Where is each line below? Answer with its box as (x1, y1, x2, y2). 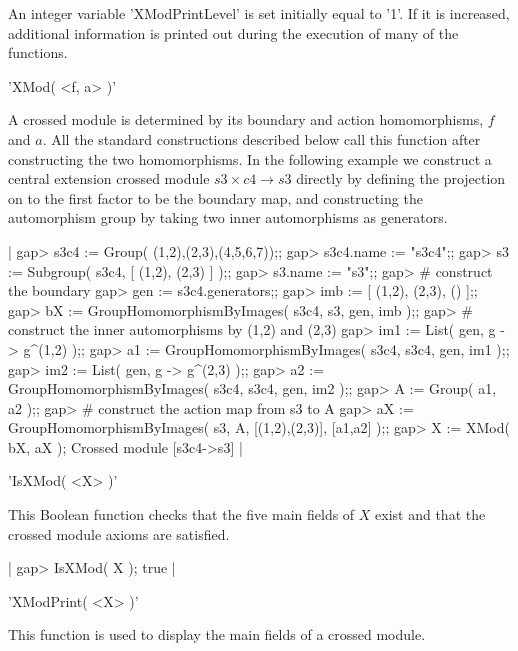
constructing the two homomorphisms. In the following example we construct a (8, 148, 492, 169)
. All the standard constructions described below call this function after (42, 128, 481, 149)
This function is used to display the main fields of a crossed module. (8, 624, 426, 645)
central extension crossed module (8, 168, 210, 189)
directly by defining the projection (296, 168, 506, 189)
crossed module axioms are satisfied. (8, 523, 230, 544)
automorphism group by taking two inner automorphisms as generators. (8, 207, 448, 228)
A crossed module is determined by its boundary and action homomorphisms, (8, 109, 484, 130)
